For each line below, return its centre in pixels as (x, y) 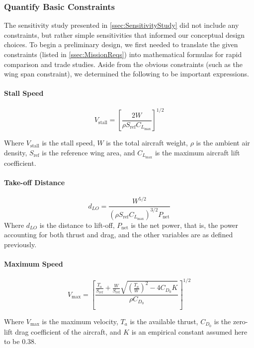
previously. (20, 244)
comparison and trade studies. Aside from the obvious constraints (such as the (123, 64)
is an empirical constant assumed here (189, 331)
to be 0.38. (20, 341)
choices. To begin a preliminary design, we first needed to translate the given (121, 44)
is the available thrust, (164, 321)
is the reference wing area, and (88, 152)
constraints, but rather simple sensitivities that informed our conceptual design (125, 35)
